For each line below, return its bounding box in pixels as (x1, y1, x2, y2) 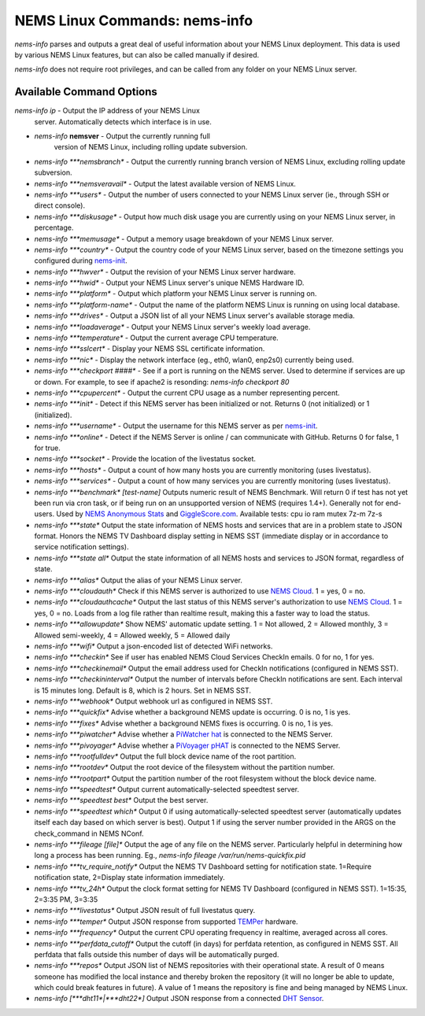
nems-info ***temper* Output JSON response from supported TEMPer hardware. (34, 917, 298, 926)
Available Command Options (14, 85, 157, 98)
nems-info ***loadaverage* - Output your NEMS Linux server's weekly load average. (34, 322, 311, 331)
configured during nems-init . (34, 256, 128, 265)
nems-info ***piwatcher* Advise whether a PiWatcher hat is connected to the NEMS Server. (34, 730, 334, 739)
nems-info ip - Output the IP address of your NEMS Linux (14, 106, 201, 116)
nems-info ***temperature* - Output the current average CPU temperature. (34, 333, 279, 342)
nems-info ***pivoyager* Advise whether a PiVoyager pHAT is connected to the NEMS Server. (34, 741, 341, 750)
